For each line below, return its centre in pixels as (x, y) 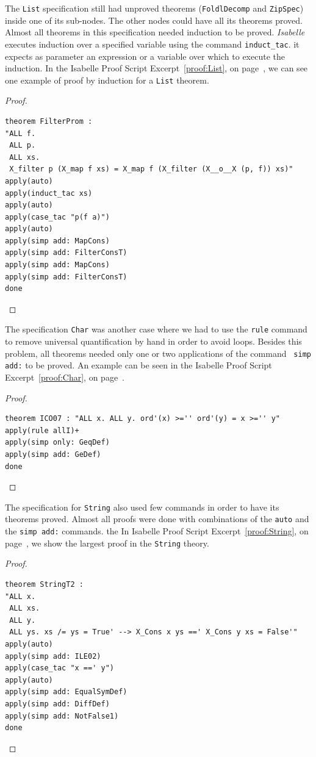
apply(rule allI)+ (42, 430)
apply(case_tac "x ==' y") (59, 668)
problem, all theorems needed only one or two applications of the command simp (158, 353)
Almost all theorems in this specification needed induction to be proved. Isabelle (155, 32)
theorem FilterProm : (49, 121)
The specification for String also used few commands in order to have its (142, 507)
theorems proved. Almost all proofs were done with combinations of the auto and (157, 519)
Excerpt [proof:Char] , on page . (65, 377)
